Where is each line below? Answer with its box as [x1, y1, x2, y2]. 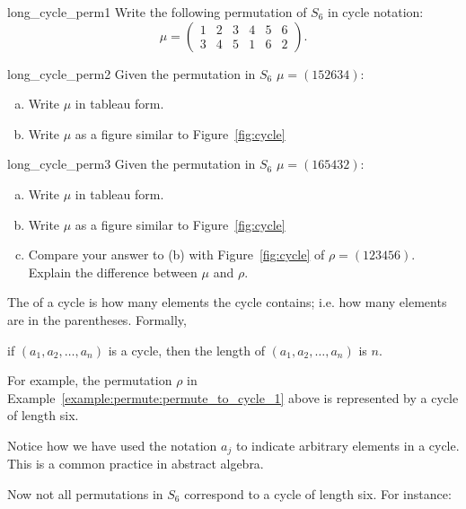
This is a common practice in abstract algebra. [7, 454, 264, 473]
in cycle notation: [328, 3, 424, 21]
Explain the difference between [28, 262, 198, 281]
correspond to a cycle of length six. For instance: [184, 484, 452, 503]
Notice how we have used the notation [7, 435, 217, 454]
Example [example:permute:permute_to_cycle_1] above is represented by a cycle [7, 388, 459, 407]
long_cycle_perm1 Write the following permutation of [7, 3, 307, 21]
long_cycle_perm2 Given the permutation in [7, 64, 256, 83]
